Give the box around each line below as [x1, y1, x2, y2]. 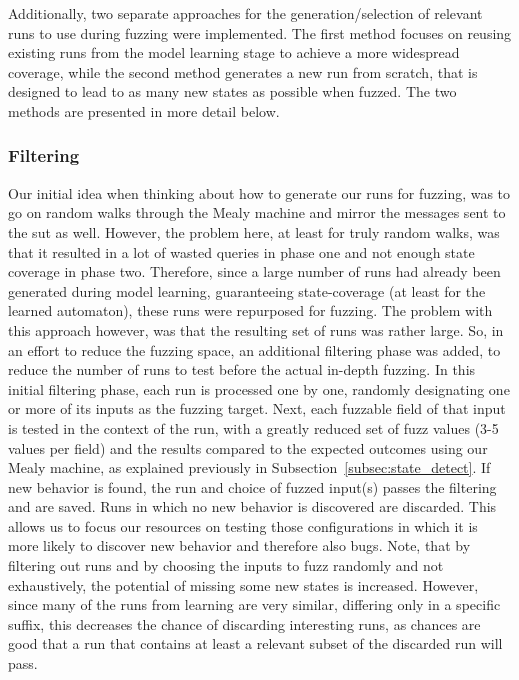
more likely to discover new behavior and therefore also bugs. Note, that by [8, 535, 471, 556]
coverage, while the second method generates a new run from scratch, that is [8, 61, 478, 82]
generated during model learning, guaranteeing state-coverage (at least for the [8, 280, 486, 301]
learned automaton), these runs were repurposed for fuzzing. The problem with [8, 300, 493, 321]
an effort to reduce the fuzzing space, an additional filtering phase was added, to [8, 339, 501, 360]
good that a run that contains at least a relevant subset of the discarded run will [8, 633, 503, 654]
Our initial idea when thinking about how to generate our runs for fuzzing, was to [8, 182, 511, 203]
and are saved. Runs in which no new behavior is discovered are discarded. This [8, 496, 497, 517]
